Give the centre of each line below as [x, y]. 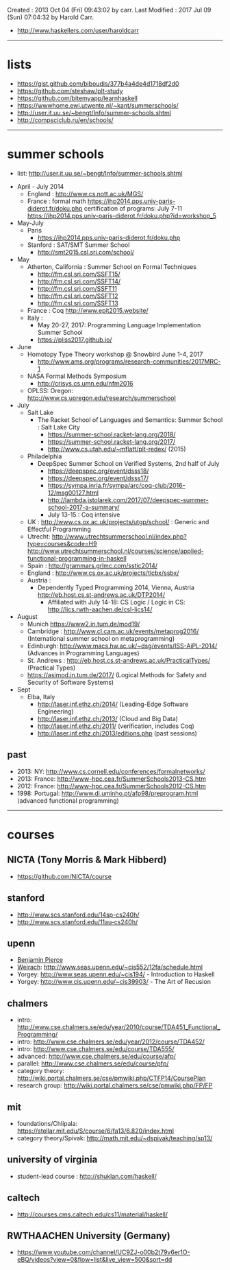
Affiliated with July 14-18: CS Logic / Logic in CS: [116, 602]
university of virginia [52, 1160]
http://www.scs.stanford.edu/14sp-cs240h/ [78, 915]
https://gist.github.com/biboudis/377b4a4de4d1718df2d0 [98, 83]
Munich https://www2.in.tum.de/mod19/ [84, 624]
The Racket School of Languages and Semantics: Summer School [130, 420]
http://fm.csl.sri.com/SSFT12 [78, 296]
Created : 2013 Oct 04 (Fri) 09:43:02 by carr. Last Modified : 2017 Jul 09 [109, 10]
